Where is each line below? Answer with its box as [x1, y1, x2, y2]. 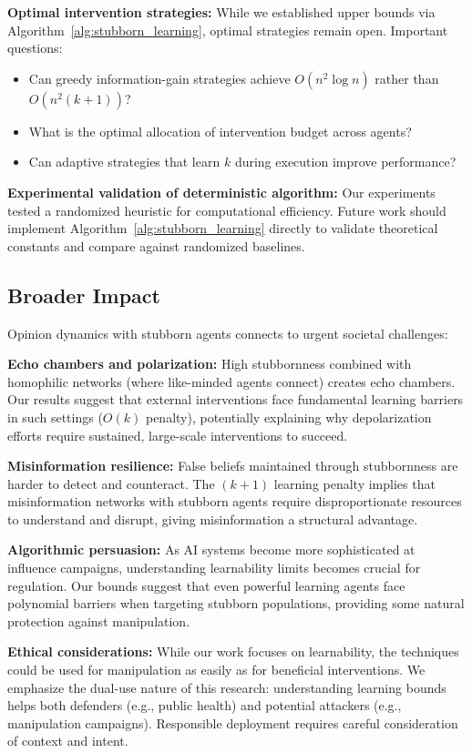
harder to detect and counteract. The [7, 473, 215, 493]
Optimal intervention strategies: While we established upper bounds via [7, 3, 436, 21]
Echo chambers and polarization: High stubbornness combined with [7, 354, 412, 373]
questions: [7, 38, 63, 57]
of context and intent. [7, 731, 128, 750]
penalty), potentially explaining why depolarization [145, 407, 432, 426]
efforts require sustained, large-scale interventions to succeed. [7, 425, 348, 444]
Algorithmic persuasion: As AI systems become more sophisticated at [7, 540, 416, 559]
